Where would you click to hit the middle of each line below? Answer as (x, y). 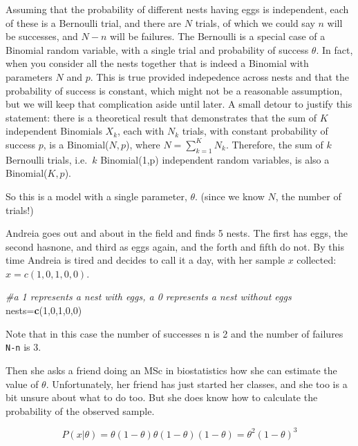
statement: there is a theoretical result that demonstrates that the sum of (161, 117)
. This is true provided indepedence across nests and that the (219, 76)
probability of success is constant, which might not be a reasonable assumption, (174, 90)
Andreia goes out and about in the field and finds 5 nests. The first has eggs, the (177, 233)
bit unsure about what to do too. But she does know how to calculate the (162, 397)
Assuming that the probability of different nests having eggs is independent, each (177, 9)
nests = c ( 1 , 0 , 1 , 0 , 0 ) (44, 310)
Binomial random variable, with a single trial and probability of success (157, 49)
